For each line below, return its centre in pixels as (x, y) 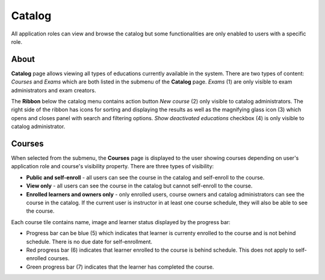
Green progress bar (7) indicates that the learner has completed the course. (120, 267)
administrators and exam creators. (54, 90)
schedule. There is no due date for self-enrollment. (89, 242)
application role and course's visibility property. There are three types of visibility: (113, 166)
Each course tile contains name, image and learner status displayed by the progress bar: (121, 222)
